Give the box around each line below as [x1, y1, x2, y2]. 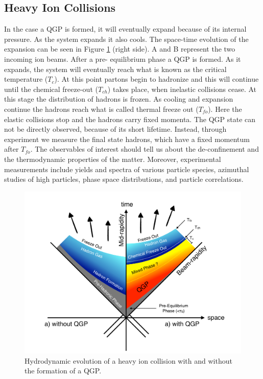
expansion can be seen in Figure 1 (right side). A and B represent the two [4, 43, 235, 54]
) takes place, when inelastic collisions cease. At [107, 83, 257, 94]
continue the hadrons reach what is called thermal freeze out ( [4, 103, 199, 114]
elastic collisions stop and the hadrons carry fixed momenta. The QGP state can [4, 113, 256, 124]
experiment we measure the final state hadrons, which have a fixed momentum [4, 133, 250, 144]
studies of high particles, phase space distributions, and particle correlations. [4, 174, 244, 184]
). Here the [208, 103, 242, 114]
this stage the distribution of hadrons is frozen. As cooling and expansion [4, 93, 233, 104]
